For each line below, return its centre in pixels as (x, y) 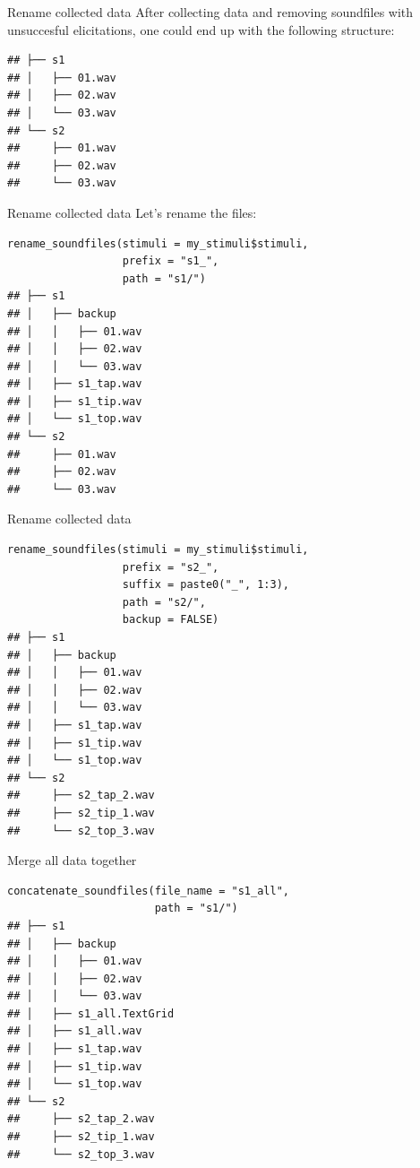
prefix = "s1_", (171, 261)
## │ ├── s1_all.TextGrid (91, 1013)
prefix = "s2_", (171, 567)
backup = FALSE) (171, 620)
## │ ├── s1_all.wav (75, 1031)
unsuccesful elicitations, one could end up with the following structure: (201, 29)
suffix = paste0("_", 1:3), (206, 585)
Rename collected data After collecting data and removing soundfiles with (210, 12)
